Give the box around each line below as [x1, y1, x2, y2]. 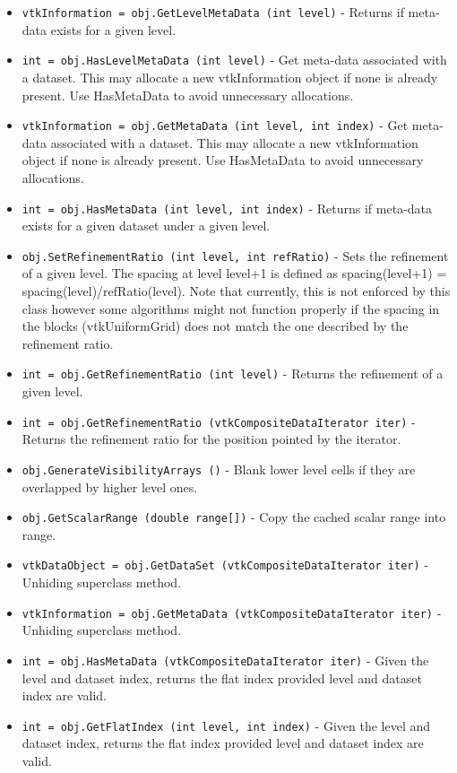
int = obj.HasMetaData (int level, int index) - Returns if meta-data [22, 198, 433, 217]
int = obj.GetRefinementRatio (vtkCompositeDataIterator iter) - [22, 412, 416, 430]
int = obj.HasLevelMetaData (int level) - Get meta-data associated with [22, 50, 447, 69]
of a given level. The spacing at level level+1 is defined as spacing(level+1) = [22, 264, 447, 282]
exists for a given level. [50, 20, 177, 39]
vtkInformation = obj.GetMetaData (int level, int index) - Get [22, 116, 409, 135]
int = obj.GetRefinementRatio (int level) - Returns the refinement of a [22, 364, 444, 383]
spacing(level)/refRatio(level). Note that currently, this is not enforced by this [22, 282, 451, 300]
